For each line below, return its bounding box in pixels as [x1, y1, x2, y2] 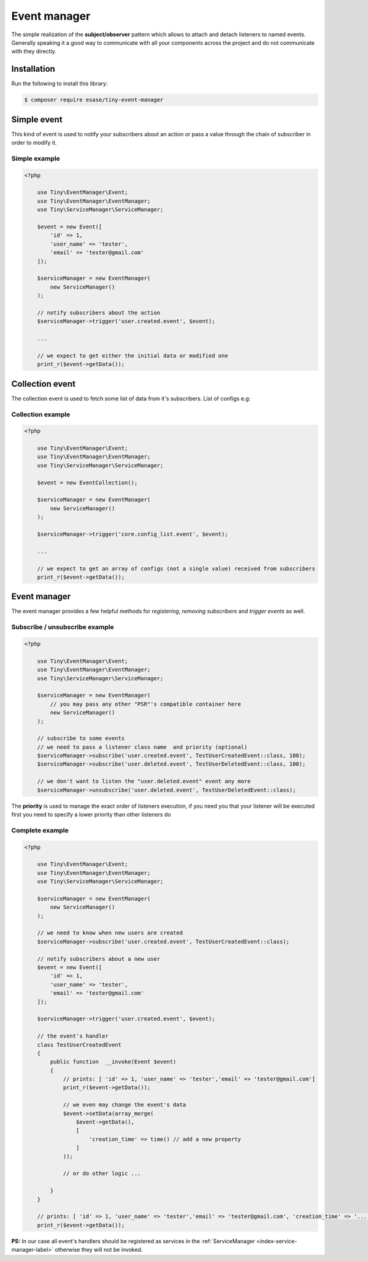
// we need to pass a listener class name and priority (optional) [37, 743, 248, 750]
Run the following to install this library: [11, 80, 108, 87]
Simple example [11, 154, 61, 163]
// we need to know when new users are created [37, 929, 183, 936]
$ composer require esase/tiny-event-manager [24, 96, 164, 104]
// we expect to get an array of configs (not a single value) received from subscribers [37, 565, 316, 572]
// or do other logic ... [63, 1170, 141, 1177]
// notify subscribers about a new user [37, 955, 161, 962]
